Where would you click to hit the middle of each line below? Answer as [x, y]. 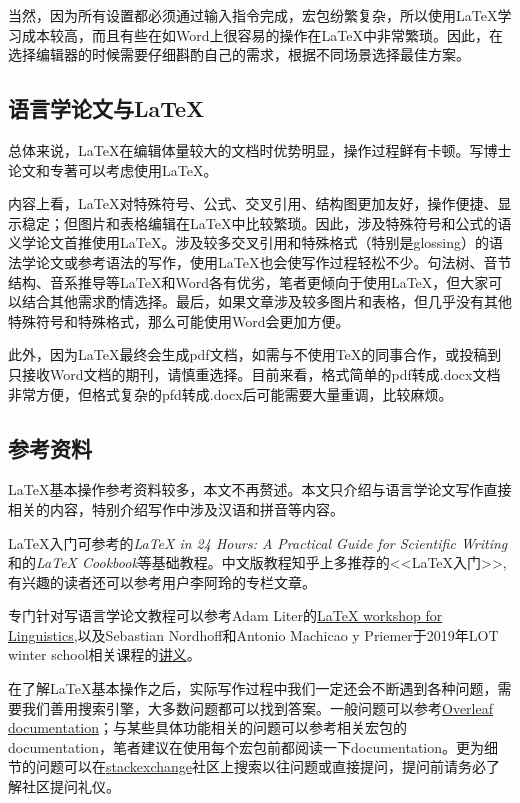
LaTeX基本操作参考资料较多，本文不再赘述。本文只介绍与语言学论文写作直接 [260, 489]
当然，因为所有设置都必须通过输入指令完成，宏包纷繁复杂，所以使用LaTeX [253, 15]
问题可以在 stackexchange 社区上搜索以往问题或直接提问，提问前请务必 [261, 766]
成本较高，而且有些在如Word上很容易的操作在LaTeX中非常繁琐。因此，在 [262, 34]
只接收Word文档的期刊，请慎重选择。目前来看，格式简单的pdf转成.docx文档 [254, 373]
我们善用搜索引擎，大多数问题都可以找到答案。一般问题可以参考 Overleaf [257, 707]
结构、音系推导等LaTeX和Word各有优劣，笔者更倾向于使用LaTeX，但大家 [248, 281]
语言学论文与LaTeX [106, 108]
